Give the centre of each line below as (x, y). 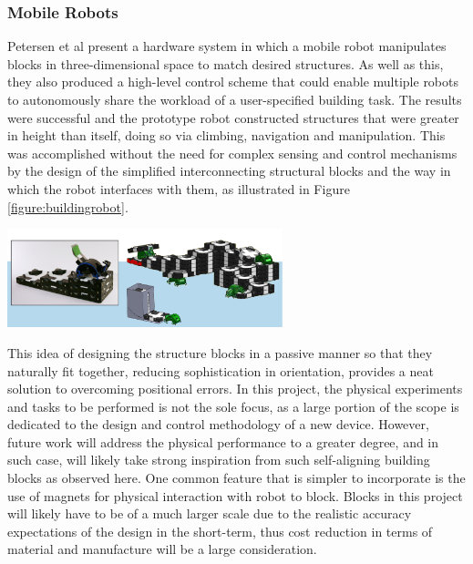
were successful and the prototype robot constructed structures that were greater (233, 117)
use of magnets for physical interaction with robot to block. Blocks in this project (235, 495)
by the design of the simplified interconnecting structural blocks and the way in (229, 171)
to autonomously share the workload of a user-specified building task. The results (235, 99)
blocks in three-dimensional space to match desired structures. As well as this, (226, 63)
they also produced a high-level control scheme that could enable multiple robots (233, 82)
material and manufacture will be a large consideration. (162, 549)
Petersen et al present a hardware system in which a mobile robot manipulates (227, 46)
